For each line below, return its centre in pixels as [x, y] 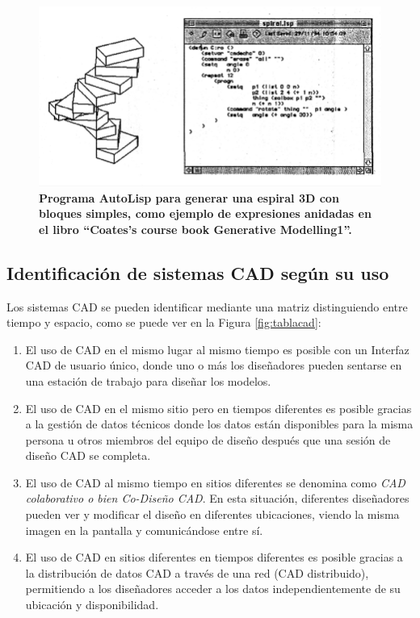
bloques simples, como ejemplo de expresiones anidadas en [205, 213]
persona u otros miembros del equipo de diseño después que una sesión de [208, 439]
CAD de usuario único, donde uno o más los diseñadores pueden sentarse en [214, 365]
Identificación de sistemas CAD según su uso [198, 272]
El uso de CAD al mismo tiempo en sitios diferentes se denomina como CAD [215, 482]
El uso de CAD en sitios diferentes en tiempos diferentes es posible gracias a [214, 557]
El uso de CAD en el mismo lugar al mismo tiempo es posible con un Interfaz [217, 349]
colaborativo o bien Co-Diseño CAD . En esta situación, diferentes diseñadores [217, 498]
